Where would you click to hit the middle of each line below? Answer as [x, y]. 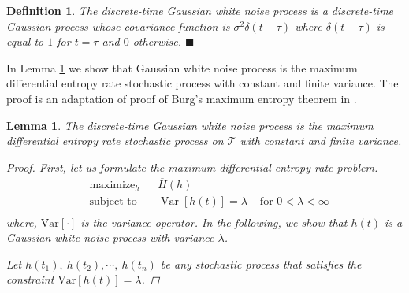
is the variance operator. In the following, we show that [214, 222]
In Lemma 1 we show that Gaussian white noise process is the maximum [182, 67]
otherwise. [157, 41]
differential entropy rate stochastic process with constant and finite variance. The [203, 83]
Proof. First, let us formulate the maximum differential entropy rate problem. [192, 167]
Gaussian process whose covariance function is [118, 26]
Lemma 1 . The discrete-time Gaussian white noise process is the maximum [190, 125]
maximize [112, 185]
